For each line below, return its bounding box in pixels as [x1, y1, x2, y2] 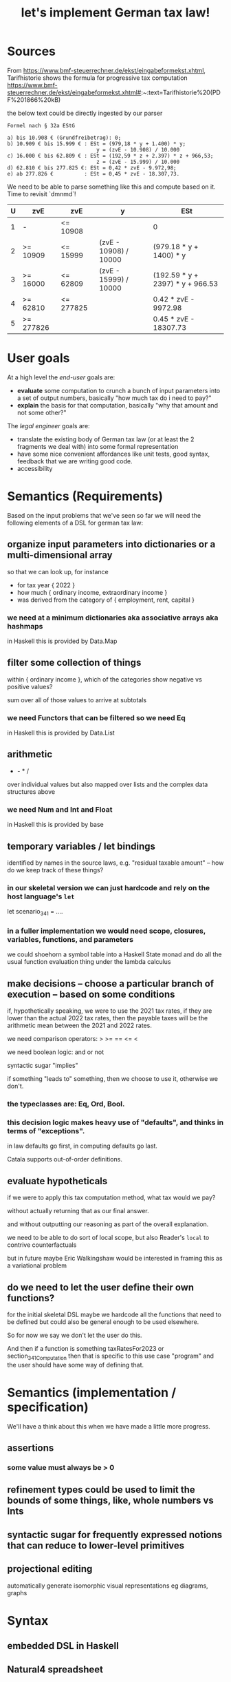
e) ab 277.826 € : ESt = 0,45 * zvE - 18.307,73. [7, 170, 180, 177]
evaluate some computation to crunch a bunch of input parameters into [16, 386, 221, 395]
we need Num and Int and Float [7, 804, 113, 814]
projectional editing [7, 1563, 93, 1575]
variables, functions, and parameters [7, 934, 134, 944]
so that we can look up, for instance [7, 567, 109, 576]
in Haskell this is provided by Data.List [7, 728, 115, 737]
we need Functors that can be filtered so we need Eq [7, 713, 186, 722]
